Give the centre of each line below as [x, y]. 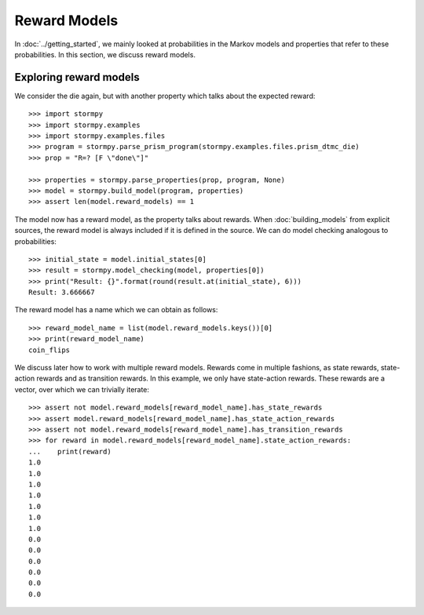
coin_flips [49, 350]
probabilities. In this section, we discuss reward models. [105, 54]
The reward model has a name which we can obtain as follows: [116, 310]
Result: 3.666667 [62, 293]
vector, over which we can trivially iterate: [82, 389]
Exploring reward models [77, 77]
